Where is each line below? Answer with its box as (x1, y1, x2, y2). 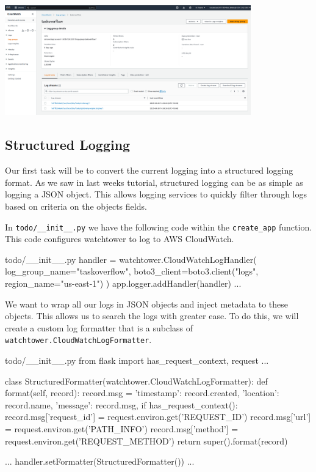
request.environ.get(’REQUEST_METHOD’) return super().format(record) (5, 434, 288, 447)
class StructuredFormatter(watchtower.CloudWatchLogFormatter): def (5, 374, 268, 387)
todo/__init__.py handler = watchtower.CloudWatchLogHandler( (5, 253, 257, 265)
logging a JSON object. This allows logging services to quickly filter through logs (5, 188, 307, 201)
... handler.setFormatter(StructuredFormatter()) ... (5, 455, 195, 468)
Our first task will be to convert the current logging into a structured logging (5, 164, 293, 177)
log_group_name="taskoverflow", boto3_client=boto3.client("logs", (5, 265, 259, 278)
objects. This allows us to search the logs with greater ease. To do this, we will (5, 309, 299, 322)
